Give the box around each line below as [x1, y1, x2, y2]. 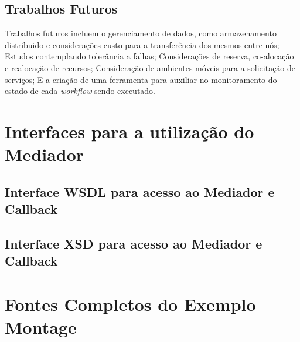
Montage [5, 315, 77, 339]
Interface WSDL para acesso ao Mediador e [5, 182, 275, 200]
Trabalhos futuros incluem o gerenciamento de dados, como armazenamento [5, 27, 277, 39]
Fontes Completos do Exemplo [5, 291, 256, 316]
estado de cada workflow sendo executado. [5, 85, 156, 97]
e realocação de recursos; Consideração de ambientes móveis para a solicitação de [5, 61, 296, 73]
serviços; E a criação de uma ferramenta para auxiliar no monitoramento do [5, 73, 277, 85]
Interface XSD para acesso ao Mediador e [5, 234, 262, 252]
